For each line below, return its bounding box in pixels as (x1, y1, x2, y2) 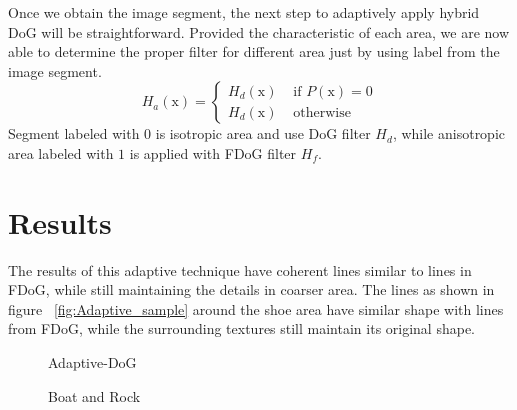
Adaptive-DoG (48, 352, 137, 373)
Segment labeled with (8, 123, 140, 144)
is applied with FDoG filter (129, 142, 297, 163)
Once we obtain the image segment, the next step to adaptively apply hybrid (8, 2, 480, 22)
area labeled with (8, 142, 114, 163)
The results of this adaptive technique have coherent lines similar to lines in (8, 259, 472, 280)
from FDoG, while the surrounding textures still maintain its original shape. (8, 318, 476, 339)
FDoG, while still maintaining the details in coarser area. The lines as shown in (8, 279, 495, 300)
